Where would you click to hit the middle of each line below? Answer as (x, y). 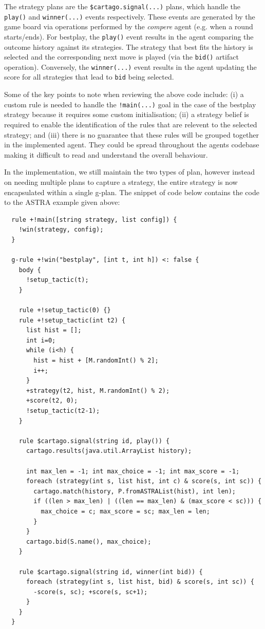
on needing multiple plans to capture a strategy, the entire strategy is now (121, 182)
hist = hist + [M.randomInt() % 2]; (96, 361)
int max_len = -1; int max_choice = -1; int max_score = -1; (133, 471)
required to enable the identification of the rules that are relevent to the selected (131, 124)
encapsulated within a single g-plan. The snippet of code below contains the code (132, 192)
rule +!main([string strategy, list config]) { (94, 220)
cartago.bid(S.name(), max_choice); (89, 541)
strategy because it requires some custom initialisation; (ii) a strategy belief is (127, 114)
